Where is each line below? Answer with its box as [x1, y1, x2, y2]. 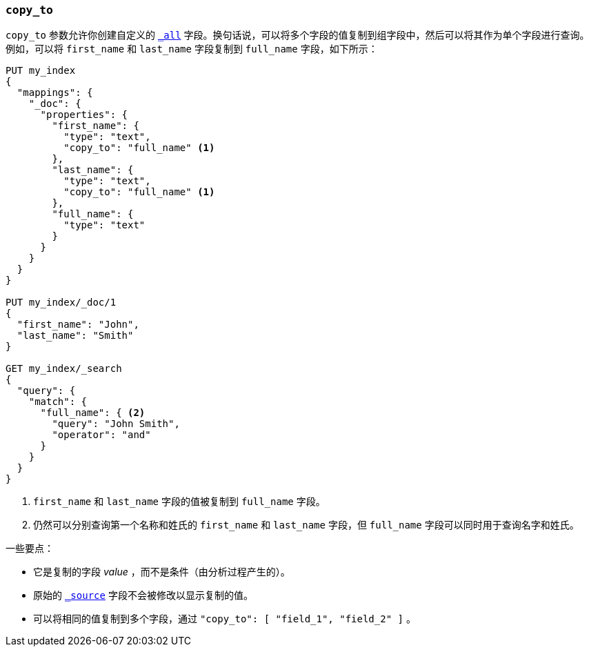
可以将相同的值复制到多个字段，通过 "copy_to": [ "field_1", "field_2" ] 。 [33, 613, 416, 625]
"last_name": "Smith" [17, 330, 134, 342]
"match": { [28, 396, 88, 408]
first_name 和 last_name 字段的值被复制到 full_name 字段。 [33, 495, 326, 508]
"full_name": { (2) [40, 407, 146, 419]
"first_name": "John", [17, 319, 139, 330]
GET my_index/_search [6, 363, 122, 375]
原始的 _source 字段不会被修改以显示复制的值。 [33, 589, 253, 602]
